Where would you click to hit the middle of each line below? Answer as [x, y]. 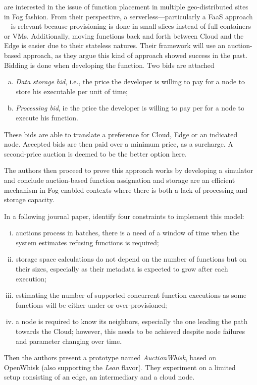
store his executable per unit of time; [72, 91]
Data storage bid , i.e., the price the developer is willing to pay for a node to [130, 82]
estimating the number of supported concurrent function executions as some [131, 295]
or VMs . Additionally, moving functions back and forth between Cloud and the [124, 35]
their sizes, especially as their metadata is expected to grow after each [122, 269]
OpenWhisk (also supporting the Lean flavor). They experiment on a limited [120, 367]
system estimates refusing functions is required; [87, 242]
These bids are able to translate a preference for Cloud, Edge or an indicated [121, 134]
